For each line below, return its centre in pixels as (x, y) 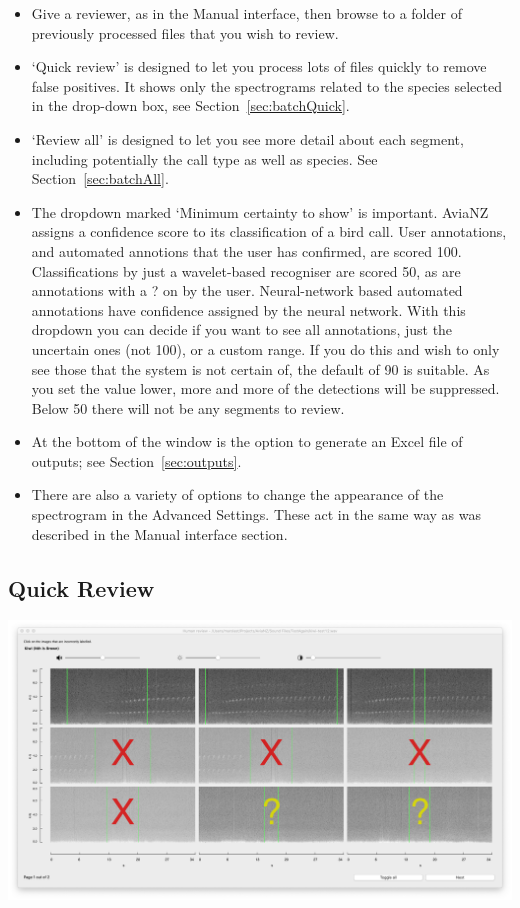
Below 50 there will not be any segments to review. (188, 407)
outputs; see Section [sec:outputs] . (136, 460)
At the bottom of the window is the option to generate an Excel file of (247, 441)
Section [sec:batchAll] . (100, 178)
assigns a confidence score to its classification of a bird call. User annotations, (269, 231)
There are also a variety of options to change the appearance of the (237, 494)
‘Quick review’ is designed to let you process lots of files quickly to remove (259, 66)
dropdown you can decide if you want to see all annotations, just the (242, 329)
